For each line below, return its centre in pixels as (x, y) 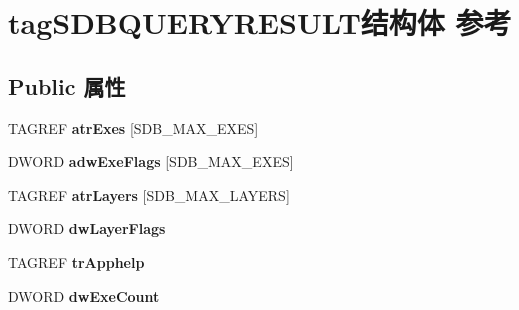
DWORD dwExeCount (84, 295)
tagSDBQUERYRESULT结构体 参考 (260, 22)
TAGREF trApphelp (76, 261)
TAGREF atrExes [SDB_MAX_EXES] (133, 127)
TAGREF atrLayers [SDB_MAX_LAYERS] (149, 194)
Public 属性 (67, 85)
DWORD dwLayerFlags (87, 228)
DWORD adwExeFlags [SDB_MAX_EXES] (151, 161)
